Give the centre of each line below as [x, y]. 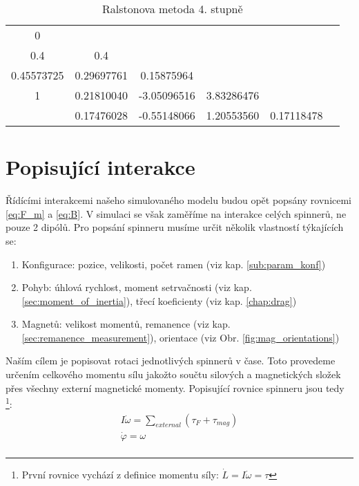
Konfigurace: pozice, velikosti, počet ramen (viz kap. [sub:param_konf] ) [174, 264]
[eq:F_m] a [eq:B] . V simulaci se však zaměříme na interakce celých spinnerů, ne [176, 213]
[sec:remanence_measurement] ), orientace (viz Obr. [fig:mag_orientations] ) [181, 337]
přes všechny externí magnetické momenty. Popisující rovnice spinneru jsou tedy [175, 387]
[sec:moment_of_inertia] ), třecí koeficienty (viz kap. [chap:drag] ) [159, 300]
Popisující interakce [100, 167]
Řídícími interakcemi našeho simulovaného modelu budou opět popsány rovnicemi [179, 200]
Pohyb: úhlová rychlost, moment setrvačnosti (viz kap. [137, 287]
